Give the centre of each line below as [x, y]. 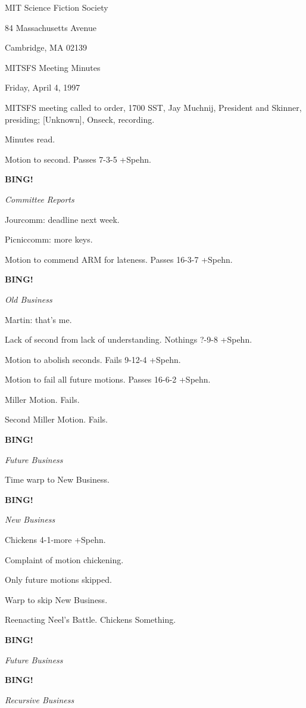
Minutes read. [30, 139]
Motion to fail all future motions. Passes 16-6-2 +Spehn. [108, 379]
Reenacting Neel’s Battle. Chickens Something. [90, 619]
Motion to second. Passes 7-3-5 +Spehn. [78, 159]
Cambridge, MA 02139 [46, 47]
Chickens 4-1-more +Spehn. [55, 540]
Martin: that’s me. [38, 319]
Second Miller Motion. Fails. [57, 419]
